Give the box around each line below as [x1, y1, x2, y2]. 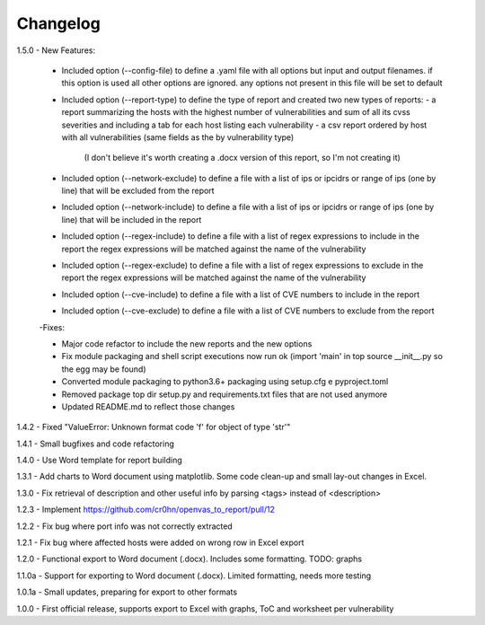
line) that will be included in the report [61, 214, 202, 224]
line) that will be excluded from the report [61, 185, 215, 197]
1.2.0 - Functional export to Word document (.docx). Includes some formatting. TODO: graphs [16, 553, 363, 565]
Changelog [16, 13, 101, 33]
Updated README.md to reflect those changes [61, 401, 235, 412]
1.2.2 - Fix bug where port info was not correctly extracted [16, 521, 233, 532]
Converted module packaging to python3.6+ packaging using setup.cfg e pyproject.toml [61, 376, 389, 387]
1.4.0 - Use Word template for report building [16, 454, 183, 466]
